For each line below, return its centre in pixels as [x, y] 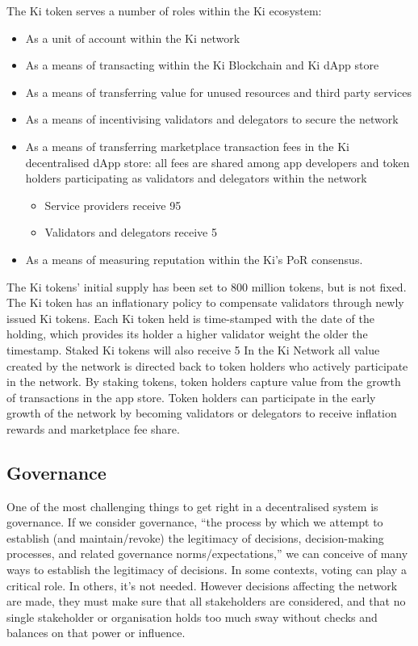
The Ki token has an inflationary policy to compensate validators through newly [205, 302]
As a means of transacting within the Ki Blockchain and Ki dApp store [202, 65]
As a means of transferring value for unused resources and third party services [218, 92]
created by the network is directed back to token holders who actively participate [207, 365]
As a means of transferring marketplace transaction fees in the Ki [187, 146]
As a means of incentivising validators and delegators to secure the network [212, 119]
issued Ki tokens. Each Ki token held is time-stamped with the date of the [190, 318]
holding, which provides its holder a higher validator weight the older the [187, 334]
